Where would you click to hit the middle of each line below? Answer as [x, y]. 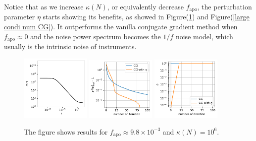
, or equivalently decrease [145, 6]
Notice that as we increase [44, 6]
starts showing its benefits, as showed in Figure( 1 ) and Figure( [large [146, 17]
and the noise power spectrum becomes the [96, 36]
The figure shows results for [66, 131]
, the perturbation [225, 6]
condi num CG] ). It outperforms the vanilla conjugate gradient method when [121, 27]
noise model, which [204, 36]
